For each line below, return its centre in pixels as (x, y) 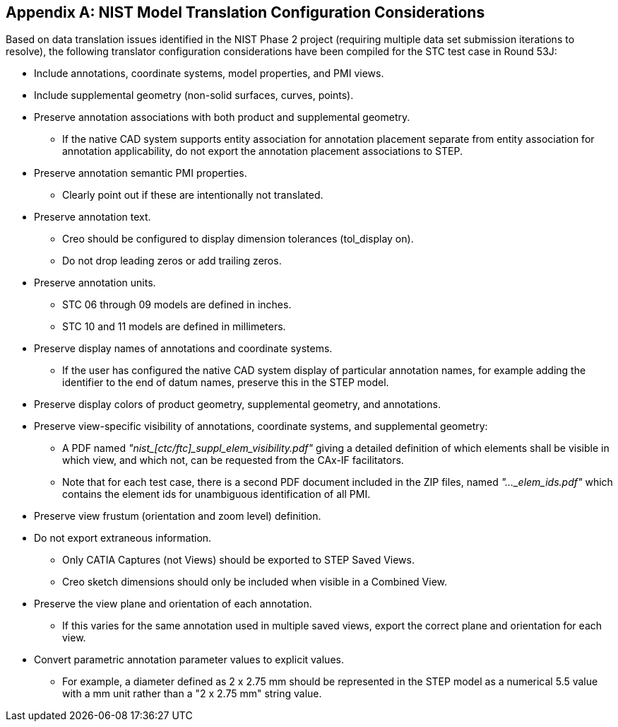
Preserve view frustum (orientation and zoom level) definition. (178, 516)
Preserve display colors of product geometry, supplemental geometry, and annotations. (237, 405)
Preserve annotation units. (95, 283)
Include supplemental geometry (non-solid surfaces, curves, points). (194, 95)
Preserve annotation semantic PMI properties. (141, 173)
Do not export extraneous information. (123, 538)
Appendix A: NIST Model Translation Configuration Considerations (245, 12)
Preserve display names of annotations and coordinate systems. (183, 349)
